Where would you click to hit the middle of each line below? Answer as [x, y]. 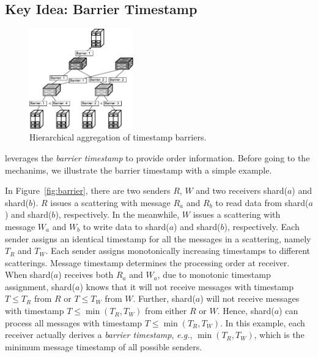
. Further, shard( [164, 298]
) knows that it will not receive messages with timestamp [187, 286]
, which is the [279, 335]
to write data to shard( [126, 226]
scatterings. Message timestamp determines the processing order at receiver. [147, 262]
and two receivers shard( [242, 190]
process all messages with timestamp [74, 322]
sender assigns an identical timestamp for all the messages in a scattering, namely [158, 238]
